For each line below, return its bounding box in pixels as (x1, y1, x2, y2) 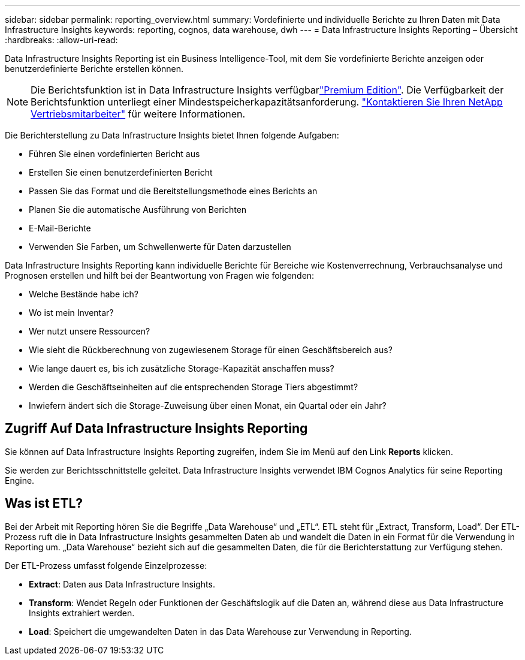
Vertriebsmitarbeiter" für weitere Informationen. (31, 108, 246, 120)
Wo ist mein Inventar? (29, 308, 114, 318)
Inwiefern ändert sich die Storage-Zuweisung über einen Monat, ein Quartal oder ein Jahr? (29, 400, 387, 411)
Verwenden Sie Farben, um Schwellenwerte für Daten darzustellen (29, 242, 291, 252)
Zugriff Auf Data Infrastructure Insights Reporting (5, 421, 308, 436)
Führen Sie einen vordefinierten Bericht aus (29, 149, 200, 159)
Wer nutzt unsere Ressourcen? (29, 326, 150, 336)
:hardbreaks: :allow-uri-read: (5, 35, 118, 45)
